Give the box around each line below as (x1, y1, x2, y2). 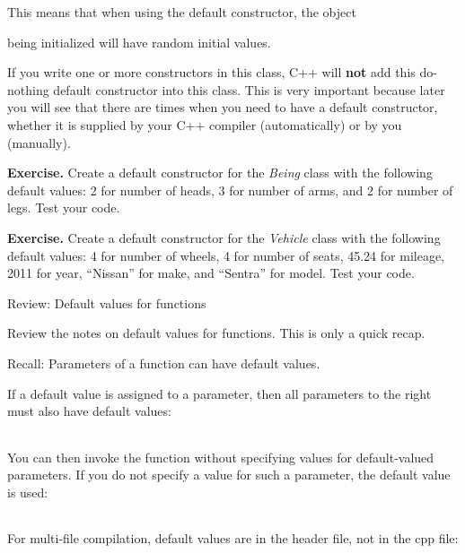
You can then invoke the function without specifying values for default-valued (7, 447, 434, 466)
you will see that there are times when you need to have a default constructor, (7, 98, 438, 117)
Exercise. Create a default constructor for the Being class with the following (7, 163, 433, 182)
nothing (7, 80, 49, 99)
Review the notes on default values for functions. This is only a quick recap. (7, 324, 426, 342)
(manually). (7, 133, 71, 151)
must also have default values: (7, 402, 171, 420)
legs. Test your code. (7, 198, 120, 217)
